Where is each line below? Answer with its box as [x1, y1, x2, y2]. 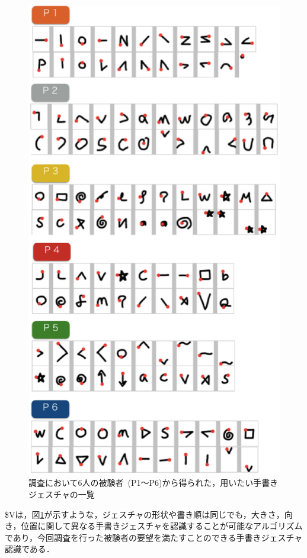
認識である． [5, 543, 55, 555]
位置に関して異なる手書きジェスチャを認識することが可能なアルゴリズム [21, 520, 303, 532]
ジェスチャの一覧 [28, 488, 95, 500]
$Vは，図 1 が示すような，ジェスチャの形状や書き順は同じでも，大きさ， [5, 508, 284, 520]
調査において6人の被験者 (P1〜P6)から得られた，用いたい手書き [28, 476, 279, 489]
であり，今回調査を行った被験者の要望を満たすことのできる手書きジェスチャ [5, 531, 303, 543]
